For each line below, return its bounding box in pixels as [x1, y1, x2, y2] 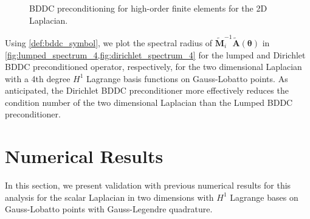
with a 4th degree [5, 72, 71, 85]
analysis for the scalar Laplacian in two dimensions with [5, 190, 214, 203]
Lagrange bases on [230, 190, 298, 203]
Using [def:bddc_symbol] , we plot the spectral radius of [5, 36, 213, 49]
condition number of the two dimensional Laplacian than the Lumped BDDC [5, 96, 293, 108]
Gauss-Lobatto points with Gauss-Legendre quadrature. [5, 203, 213, 215]
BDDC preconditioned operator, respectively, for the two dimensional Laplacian [5, 60, 302, 73]
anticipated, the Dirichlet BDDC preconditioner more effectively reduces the [5, 84, 289, 97]
